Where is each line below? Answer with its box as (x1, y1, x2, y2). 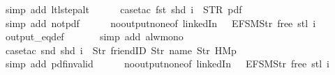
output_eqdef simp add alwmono (5, 29, 184, 44)
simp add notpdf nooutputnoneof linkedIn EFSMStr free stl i (5, 15, 316, 30)
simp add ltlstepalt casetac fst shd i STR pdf (5, 2, 242, 16)
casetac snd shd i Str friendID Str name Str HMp (5, 42, 237, 57)
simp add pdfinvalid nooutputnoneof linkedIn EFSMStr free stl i (5, 56, 329, 71)
